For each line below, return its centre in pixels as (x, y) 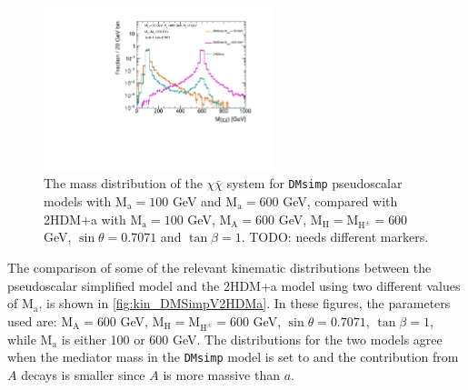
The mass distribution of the (123, 183)
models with (78, 201)
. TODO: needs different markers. (335, 237)
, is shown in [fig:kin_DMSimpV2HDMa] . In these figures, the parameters (244, 303)
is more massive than (221, 374)
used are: (32, 320)
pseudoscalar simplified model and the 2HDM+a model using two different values (234, 285)
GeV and (197, 201)
